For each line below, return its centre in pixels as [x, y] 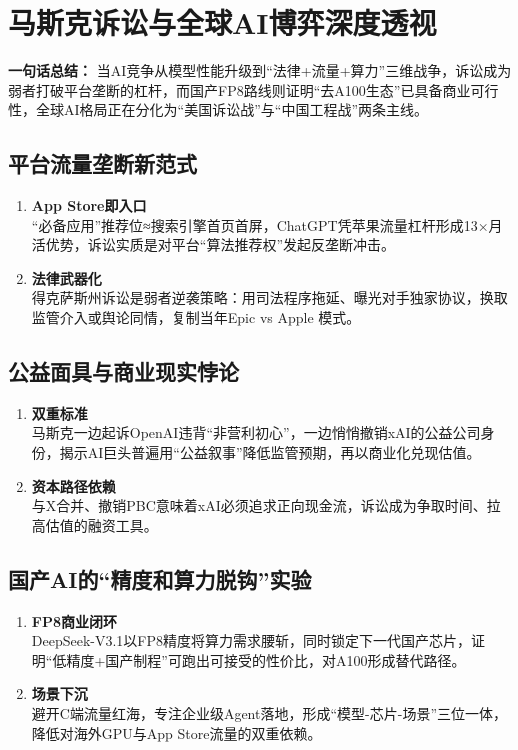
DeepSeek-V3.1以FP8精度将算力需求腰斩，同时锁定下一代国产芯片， [251, 640]
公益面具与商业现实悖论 [123, 371]
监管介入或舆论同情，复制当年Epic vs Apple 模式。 [196, 317]
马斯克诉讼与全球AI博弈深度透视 [222, 22]
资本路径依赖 [73, 485]
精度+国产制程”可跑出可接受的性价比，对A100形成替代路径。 [266, 659]
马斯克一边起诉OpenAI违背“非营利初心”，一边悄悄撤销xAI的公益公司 [256, 432]
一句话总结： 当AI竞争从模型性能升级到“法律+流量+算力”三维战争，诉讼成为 [260, 70]
